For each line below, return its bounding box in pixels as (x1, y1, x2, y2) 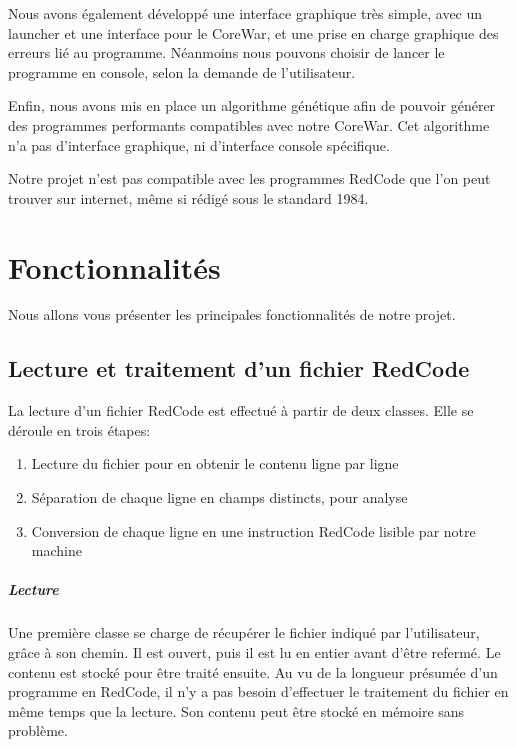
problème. (8, 720, 68, 741)
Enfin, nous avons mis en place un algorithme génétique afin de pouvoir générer (8, 95, 496, 116)
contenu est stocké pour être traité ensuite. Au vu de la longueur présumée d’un (8, 661, 498, 682)
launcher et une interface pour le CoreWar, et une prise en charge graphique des (8, 22, 499, 43)
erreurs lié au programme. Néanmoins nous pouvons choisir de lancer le (8, 42, 445, 63)
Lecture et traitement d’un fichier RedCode (8, 353, 470, 384)
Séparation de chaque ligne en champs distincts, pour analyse (31, 487, 408, 508)
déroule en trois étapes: (8, 419, 151, 440)
